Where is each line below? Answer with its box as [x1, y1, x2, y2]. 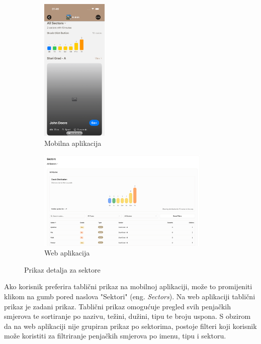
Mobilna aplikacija [44, 137, 102, 148]
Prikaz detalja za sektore [24, 264, 101, 275]
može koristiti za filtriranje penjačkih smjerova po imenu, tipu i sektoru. [4, 330, 226, 341]
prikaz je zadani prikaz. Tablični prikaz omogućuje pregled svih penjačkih [4, 301, 231, 311]
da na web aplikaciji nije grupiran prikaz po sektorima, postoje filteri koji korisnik [4, 320, 257, 331]
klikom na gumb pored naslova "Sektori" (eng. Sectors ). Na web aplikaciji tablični [4, 291, 255, 302]
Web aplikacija [44, 247, 90, 258]
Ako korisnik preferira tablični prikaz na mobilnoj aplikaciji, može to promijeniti [4, 281, 252, 292]
